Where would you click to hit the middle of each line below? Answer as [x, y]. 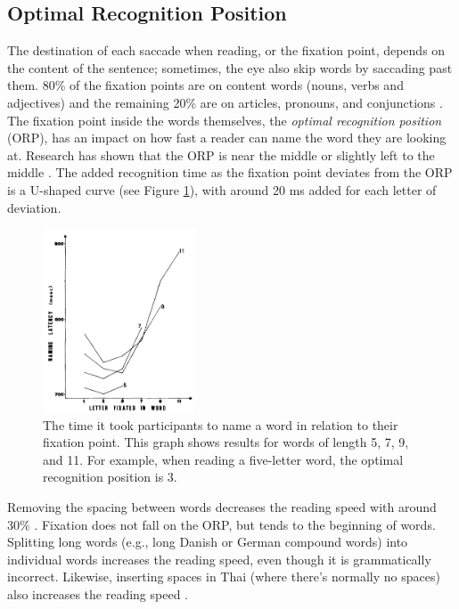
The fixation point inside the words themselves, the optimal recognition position [225, 120]
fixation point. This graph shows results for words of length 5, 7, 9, [226, 442]
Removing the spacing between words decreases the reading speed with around [222, 506]
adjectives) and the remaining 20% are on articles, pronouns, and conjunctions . [225, 102]
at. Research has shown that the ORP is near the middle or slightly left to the [221, 154]
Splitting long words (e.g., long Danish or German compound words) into [208, 542]
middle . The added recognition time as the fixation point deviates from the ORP [230, 172]
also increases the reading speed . [98, 593]
